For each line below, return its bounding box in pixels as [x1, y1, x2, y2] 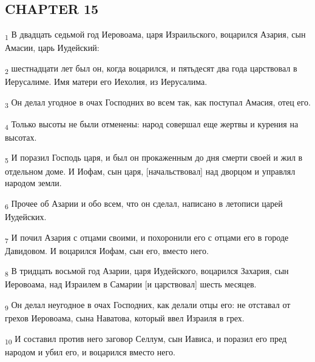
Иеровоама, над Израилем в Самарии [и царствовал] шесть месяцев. [5, 278, 257, 290]
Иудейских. [5, 210, 47, 223]
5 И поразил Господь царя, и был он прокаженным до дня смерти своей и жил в [5, 151, 303, 166]
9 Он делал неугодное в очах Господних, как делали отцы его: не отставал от [5, 298, 291, 312]
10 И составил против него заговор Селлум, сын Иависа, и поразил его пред [5, 332, 287, 346]
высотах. [5, 130, 37, 143]
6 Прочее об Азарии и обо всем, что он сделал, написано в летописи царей [5, 196, 283, 211]
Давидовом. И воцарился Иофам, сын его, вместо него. [5, 244, 209, 256]
